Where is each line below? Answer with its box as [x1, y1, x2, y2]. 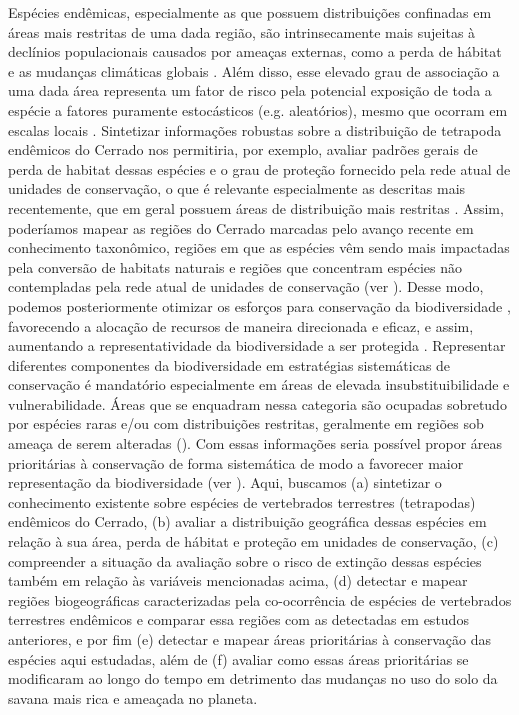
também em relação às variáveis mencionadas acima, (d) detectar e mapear [8, 570, 468, 591]
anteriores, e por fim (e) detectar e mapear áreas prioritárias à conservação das [8, 629, 491, 649]
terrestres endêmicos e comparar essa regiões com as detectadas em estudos [8, 609, 469, 630]
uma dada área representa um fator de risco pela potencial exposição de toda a [8, 80, 492, 101]
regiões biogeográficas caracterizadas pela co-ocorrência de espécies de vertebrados [8, 589, 512, 610]
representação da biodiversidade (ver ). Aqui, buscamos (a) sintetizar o [8, 472, 442, 493]
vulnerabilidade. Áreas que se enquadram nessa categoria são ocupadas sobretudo [8, 393, 507, 414]
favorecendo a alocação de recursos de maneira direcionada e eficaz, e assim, [8, 315, 474, 336]
